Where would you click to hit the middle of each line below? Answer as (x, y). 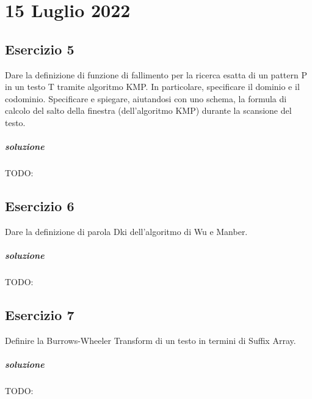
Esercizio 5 (40, 49)
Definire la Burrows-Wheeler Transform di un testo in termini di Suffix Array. (151, 340)
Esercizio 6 (40, 206)
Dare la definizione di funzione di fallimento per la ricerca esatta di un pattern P (156, 74)
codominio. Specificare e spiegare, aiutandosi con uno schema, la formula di (146, 98)
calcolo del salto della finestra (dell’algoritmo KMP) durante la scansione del (148, 110)
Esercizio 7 (40, 315)
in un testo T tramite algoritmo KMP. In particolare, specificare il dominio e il (152, 87)
